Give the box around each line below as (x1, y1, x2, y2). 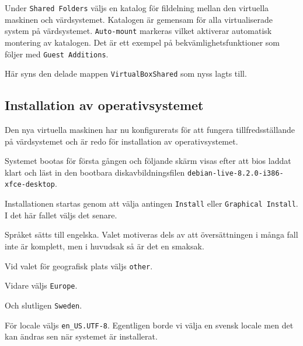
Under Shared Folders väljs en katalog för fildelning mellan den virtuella (5, 2, 269, 13)
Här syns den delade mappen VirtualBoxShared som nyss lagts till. (5, 67, 247, 80)
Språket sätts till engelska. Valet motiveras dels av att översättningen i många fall (5, 228, 298, 241)
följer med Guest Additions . (5, 47, 109, 60)
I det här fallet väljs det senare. (5, 208, 117, 221)
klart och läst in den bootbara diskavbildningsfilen (5, 166, 185, 178)
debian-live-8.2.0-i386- (187, 169, 284, 177)
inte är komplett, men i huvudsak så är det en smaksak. (5, 239, 204, 252)
